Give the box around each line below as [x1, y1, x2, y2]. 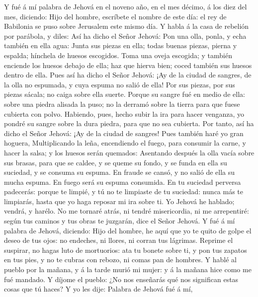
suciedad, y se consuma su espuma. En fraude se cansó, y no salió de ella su [4, 167, 235, 177]
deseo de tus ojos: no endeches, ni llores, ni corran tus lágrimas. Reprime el [4, 235, 233, 245]
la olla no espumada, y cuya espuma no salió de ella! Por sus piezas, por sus [4, 79, 235, 89]
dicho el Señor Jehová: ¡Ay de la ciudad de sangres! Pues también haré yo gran [4, 128, 244, 138]
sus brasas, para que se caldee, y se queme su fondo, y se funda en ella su [4, 157, 227, 167]
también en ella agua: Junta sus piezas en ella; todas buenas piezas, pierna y [4, 40, 237, 51]
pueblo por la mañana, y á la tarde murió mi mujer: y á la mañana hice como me [4, 264, 252, 275]
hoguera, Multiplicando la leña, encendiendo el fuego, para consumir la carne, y [4, 138, 246, 148]
